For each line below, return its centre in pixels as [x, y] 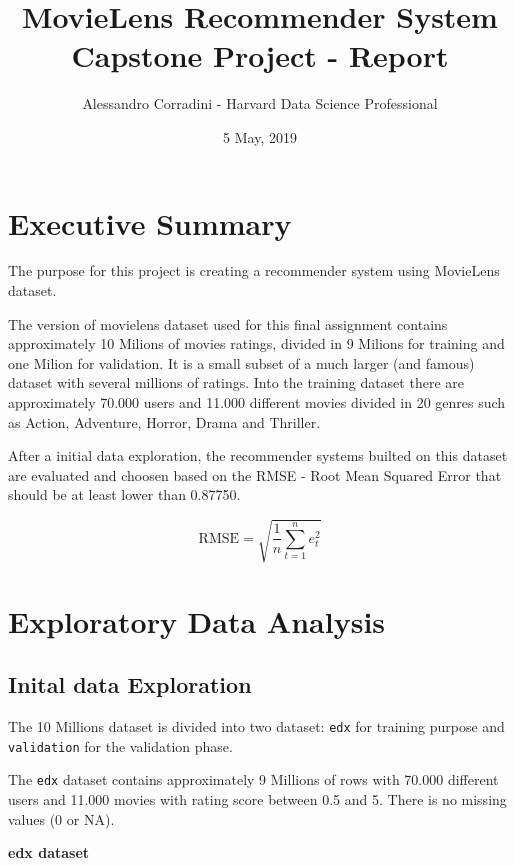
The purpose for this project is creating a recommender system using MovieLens [254, 270]
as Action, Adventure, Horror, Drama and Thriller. [164, 421]
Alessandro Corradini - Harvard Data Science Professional [260, 103]
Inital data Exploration [130, 684]
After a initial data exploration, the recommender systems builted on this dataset [258, 455]
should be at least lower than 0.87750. [124, 494]
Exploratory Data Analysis [197, 620]
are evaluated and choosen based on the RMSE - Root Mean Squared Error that [255, 474]
